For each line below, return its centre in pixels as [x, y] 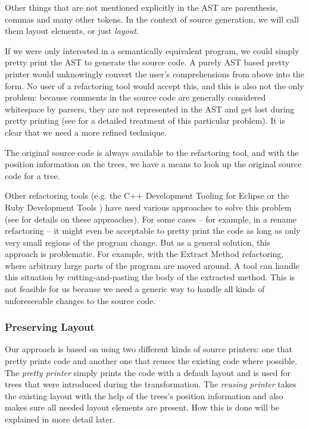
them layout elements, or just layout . [72, 31]
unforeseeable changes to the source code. [80, 300]
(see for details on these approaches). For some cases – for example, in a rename [151, 219]
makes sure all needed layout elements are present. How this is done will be [142, 407]
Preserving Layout [50, 327]
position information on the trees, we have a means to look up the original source [153, 164]
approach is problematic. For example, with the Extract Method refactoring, [144, 254]
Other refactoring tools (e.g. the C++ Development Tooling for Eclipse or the [147, 195]
